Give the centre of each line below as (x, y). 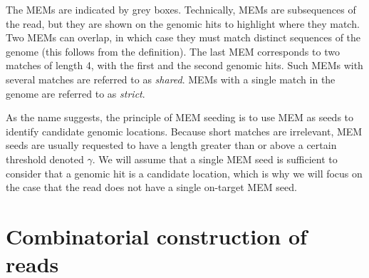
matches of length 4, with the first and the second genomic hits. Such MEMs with (184, 65)
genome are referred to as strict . (76, 93)
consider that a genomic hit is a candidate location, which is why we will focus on (184, 173)
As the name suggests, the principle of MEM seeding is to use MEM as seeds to (180, 117)
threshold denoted (45, 159)
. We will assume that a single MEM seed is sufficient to (215, 159)
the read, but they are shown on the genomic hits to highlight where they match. (183, 23)
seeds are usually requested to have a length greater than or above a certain (171, 145)
